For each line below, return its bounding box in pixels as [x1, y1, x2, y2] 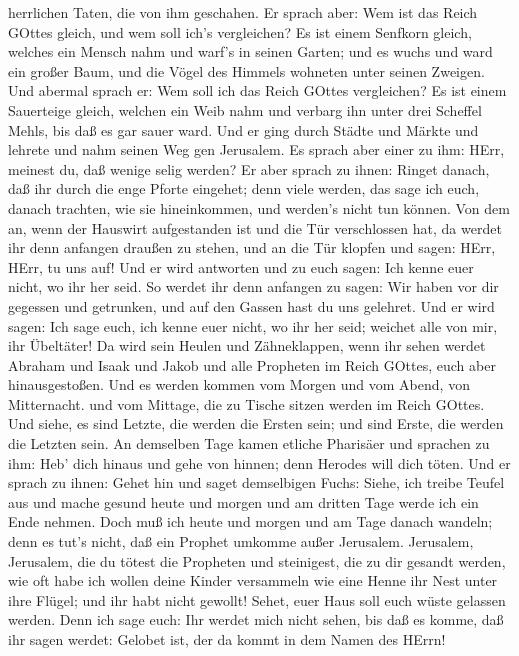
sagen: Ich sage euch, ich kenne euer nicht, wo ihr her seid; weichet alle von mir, [8, 315, 498, 336]
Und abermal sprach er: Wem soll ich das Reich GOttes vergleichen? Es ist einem [8, 80, 507, 101]
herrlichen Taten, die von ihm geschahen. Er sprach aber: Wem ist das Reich [8, 2, 478, 22]
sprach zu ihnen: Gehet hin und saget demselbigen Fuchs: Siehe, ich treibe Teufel [8, 472, 505, 493]
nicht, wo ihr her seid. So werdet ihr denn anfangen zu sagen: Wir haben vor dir [8, 276, 499, 297]
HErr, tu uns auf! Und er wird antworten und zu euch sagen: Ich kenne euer [8, 256, 474, 277]
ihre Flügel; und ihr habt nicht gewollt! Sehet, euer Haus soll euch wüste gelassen [8, 589, 506, 610]
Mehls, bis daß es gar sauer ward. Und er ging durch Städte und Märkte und [8, 119, 479, 140]
